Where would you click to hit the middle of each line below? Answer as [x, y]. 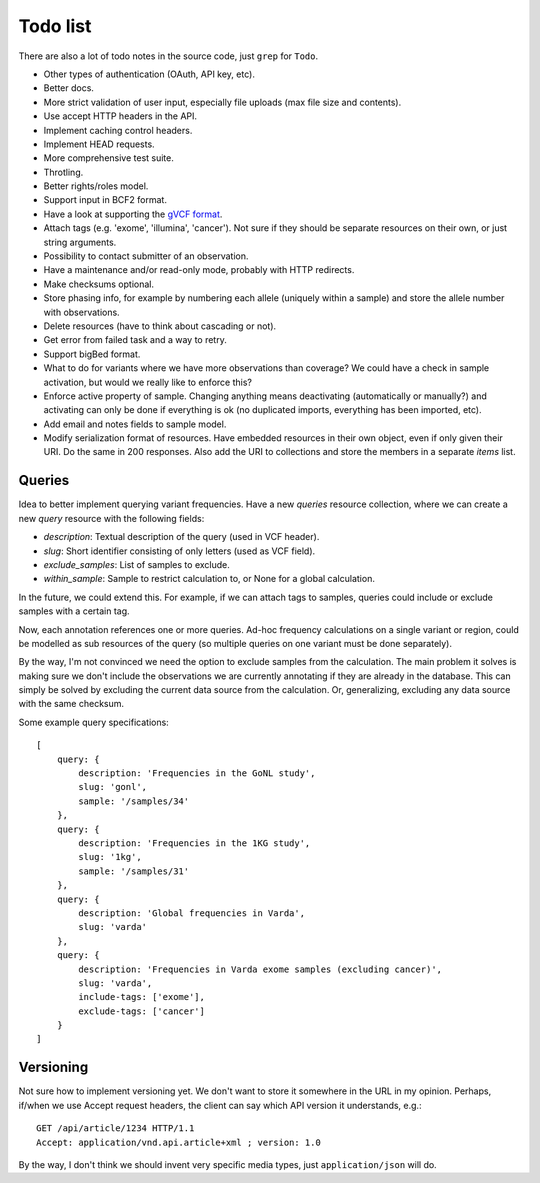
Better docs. [69, 88]
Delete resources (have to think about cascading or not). [160, 326]
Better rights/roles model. [96, 186]
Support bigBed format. [92, 354]
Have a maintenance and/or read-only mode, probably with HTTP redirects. [199, 270]
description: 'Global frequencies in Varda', [191, 913]
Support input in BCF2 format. [105, 200]
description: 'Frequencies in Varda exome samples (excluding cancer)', [260, 969]
